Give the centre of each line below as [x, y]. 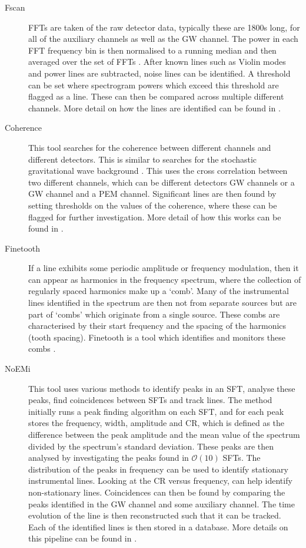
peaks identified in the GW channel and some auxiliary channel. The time [162, 504]
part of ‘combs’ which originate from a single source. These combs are [154, 314]
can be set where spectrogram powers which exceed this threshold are [154, 85]
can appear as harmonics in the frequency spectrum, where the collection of [165, 279]
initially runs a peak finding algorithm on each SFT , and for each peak [156, 411]
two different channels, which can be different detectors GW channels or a [162, 182]
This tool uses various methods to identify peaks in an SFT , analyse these [162, 388]
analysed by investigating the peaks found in [109, 458]
